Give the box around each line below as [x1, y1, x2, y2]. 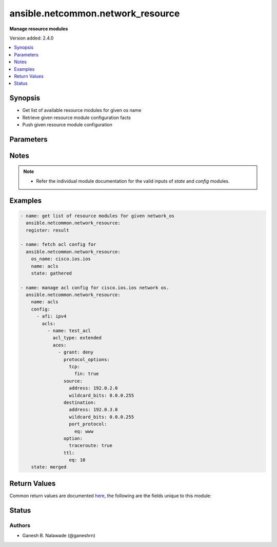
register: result [26, 227, 69, 233]
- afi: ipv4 [36, 314, 67, 319]
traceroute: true [69, 443, 113, 448]
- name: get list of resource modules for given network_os [20, 213, 175, 219]
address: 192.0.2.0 [69, 385, 118, 391]
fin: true [74, 371, 100, 377]
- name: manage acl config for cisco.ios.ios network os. [20, 285, 169, 290]
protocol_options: [63, 357, 110, 362]
